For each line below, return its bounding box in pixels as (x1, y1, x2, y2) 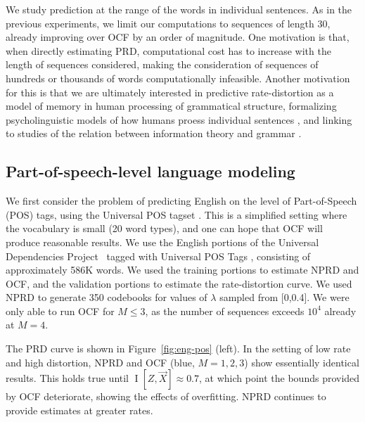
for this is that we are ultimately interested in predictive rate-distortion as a (6, 84, 334, 99)
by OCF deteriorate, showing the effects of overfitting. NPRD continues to (6, 389, 326, 404)
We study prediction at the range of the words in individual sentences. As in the (6, 2, 352, 16)
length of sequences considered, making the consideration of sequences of (6, 57, 319, 72)
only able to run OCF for (6, 303, 115, 318)
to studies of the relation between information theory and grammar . (6, 126, 302, 141)
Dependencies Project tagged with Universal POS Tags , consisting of (6, 248, 311, 263)
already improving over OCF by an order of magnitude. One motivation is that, (6, 30, 350, 44)
